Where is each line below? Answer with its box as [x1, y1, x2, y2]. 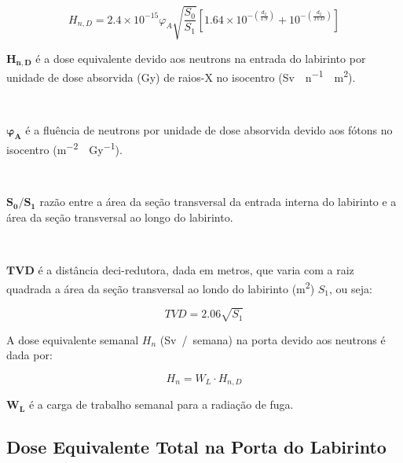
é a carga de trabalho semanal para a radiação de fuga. [28, 396, 294, 413]
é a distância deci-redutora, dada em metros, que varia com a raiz [38, 262, 354, 278]
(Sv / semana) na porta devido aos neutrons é [159, 331, 386, 347]
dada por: [6, 347, 53, 363]
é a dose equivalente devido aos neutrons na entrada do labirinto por [35, 50, 366, 66]
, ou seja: [329, 280, 372, 296]
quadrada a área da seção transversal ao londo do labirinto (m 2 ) [6, 277, 315, 296]
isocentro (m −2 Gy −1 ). [6, 138, 123, 157]
